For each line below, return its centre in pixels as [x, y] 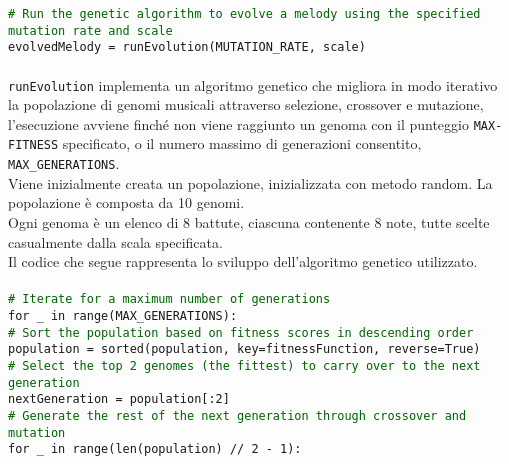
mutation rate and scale [90, 30]
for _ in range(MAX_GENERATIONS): [123, 316]
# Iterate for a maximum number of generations [169, 299]
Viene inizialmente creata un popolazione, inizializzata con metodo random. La [250, 182]
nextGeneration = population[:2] [119, 399]
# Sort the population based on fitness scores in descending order [241, 332]
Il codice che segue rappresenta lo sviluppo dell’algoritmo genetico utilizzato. [243, 261]
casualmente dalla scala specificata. [115, 241]
